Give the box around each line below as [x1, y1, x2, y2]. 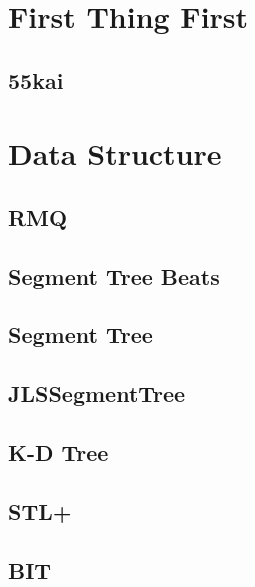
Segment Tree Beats [8, 260, 220, 291]
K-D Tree [8, 437, 109, 468]
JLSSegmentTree [8, 378, 186, 409]
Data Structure [8, 133, 222, 174]
